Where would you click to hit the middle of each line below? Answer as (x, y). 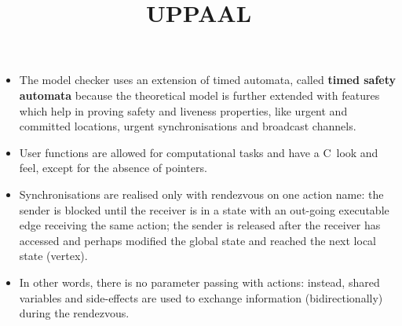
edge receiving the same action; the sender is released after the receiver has (200, 225)
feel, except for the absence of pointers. (113, 168)
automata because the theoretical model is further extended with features (199, 95)
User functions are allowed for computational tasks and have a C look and (199, 152)
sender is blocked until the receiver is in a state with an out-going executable (204, 209)
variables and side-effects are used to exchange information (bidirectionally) (201, 297)
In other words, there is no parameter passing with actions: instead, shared (199, 282)
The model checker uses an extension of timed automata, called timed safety (208, 80)
